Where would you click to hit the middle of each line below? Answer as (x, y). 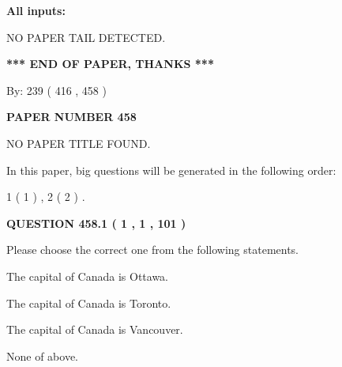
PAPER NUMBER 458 (71, 117)
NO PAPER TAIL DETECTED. (86, 37)
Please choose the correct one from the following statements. (153, 250)
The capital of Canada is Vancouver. (95, 329)
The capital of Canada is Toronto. (89, 303)
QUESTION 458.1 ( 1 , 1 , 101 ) (96, 223)
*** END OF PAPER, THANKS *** (110, 64)
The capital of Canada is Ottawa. (88, 276)
